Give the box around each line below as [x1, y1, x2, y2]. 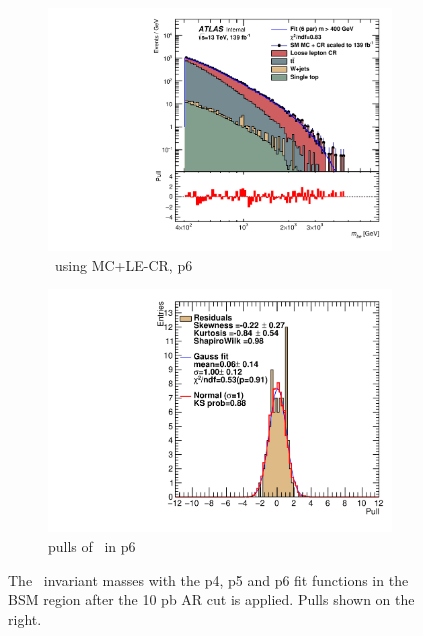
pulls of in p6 [48, 536, 136, 556]
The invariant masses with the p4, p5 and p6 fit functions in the [8, 569, 409, 590]
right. [8, 608, 42, 629]
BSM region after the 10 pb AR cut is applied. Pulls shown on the [8, 589, 415, 610]
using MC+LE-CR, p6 [54, 254, 193, 275]
